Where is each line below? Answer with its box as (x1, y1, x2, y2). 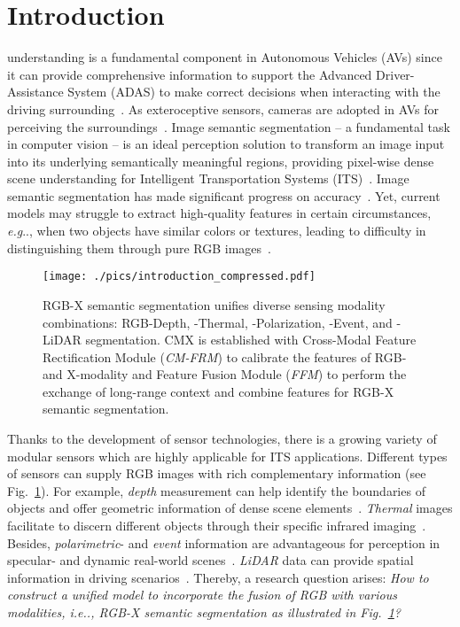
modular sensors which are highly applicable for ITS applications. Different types (7, 446, 448, 465)
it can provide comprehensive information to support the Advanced (7, 65, 372, 83)
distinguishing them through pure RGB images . (7, 238, 271, 257)
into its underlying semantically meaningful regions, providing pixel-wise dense (7, 151, 434, 170)
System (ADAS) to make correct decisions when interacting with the (67, 82, 441, 101)
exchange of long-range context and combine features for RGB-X (43, 382, 394, 400)
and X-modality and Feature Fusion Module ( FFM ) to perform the (43, 365, 407, 383)
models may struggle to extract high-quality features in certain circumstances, (7, 204, 432, 222)
